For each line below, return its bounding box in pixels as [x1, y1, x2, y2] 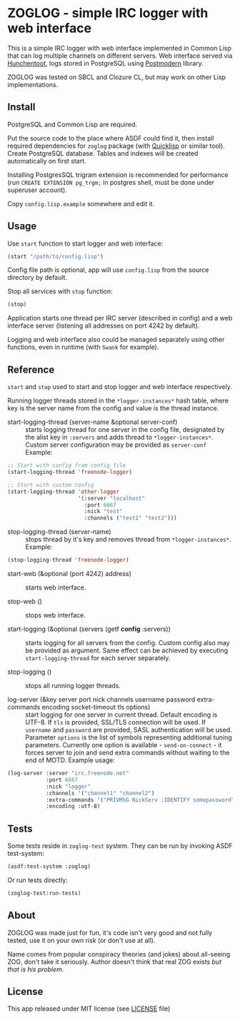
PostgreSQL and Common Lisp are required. [7, 120, 138, 128]
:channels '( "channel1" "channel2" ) [45, 789, 155, 797]
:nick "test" [84, 508, 123, 515]
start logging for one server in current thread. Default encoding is [25, 710, 218, 719]
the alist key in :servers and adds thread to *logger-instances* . [25, 433, 214, 442]
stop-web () [7, 597, 43, 605]
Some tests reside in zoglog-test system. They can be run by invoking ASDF [7, 842, 234, 850]
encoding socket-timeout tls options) [41, 703, 151, 711]
